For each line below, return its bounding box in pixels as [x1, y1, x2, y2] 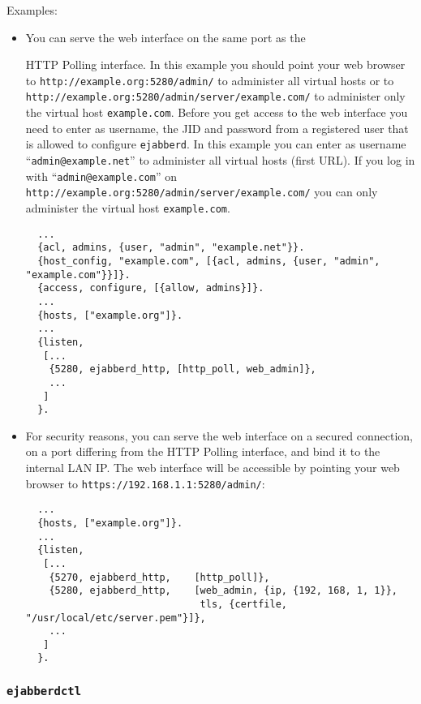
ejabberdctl [6, 685, 82, 698]
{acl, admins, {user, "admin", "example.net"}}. [37, 242, 305, 254]
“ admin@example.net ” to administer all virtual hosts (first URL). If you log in [25, 152, 415, 168]
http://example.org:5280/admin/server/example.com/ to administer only [25, 88, 406, 105]
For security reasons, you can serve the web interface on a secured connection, [25, 427, 413, 444]
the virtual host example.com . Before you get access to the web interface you [25, 104, 408, 121]
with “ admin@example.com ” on [25, 167, 178, 184]
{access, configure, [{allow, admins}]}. [37, 282, 264, 294]
